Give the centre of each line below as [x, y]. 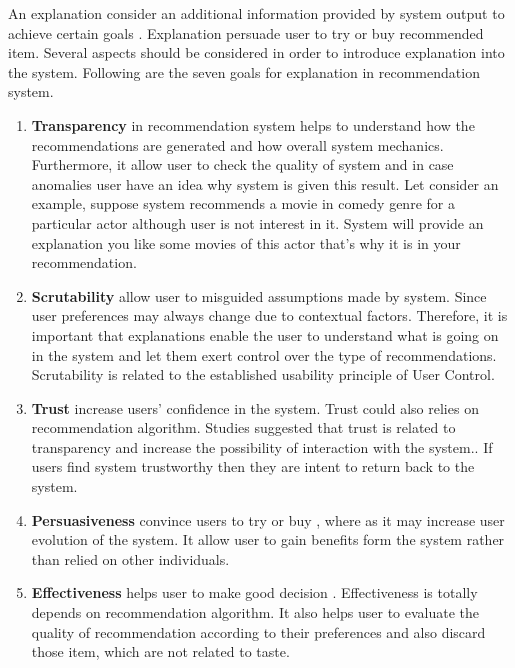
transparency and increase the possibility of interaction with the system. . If [262, 446]
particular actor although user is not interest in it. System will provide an [257, 222]
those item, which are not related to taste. [160, 651]
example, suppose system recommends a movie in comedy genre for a [243, 203]
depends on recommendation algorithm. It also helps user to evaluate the [255, 612]
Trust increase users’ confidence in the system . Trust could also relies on [255, 407]
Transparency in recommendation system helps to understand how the [253, 124]
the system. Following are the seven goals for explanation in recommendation [244, 71]
